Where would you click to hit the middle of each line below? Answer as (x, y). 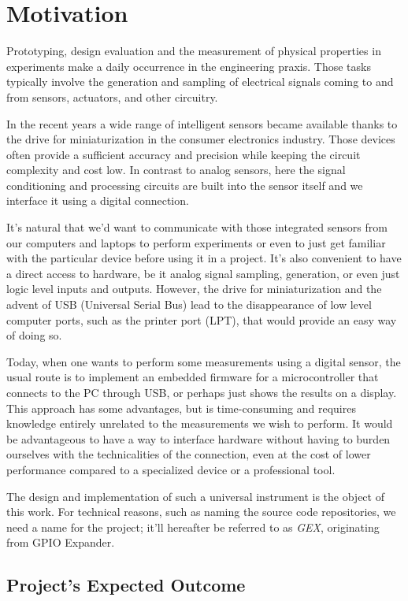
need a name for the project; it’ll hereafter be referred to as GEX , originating (193, 527)
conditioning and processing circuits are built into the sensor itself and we (185, 185)
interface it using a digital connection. (98, 200)
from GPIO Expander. (61, 542)
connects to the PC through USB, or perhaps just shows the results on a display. (202, 392)
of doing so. (34, 335)
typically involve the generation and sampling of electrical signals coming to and (200, 82)
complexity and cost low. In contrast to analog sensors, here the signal (176, 170)
